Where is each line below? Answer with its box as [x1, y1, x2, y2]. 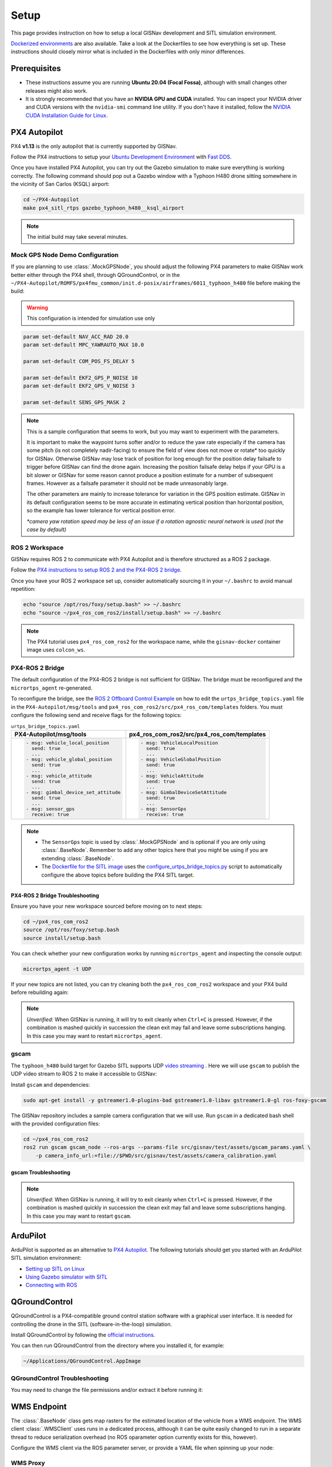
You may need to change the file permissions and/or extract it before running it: [11, 1387, 204, 1394]
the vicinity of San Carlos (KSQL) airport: [11, 181, 110, 188]
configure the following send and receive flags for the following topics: [11, 712, 182, 719]
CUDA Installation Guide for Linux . [25, 111, 108, 119]
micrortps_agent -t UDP [23, 965, 92, 972]
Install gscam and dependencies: [11, 1081, 90, 1088]
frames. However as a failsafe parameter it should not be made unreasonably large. [26, 479, 228, 486]
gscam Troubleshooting [11, 1169, 70, 1176]
